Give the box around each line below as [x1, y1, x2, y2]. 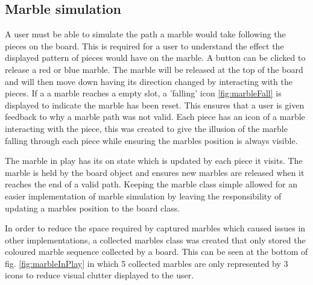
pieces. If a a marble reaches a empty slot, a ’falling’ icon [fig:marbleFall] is [5, 87, 282, 99]
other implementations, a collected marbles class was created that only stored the [5, 233, 306, 246]
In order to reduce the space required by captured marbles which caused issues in [5, 222, 306, 234]
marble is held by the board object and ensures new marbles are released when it [5, 166, 305, 178]
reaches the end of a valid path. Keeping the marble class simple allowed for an [5, 178, 297, 190]
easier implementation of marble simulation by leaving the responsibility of [5, 189, 282, 202]
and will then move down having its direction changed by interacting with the [5, 75, 292, 87]
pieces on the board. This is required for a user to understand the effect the [5, 39, 284, 52]
